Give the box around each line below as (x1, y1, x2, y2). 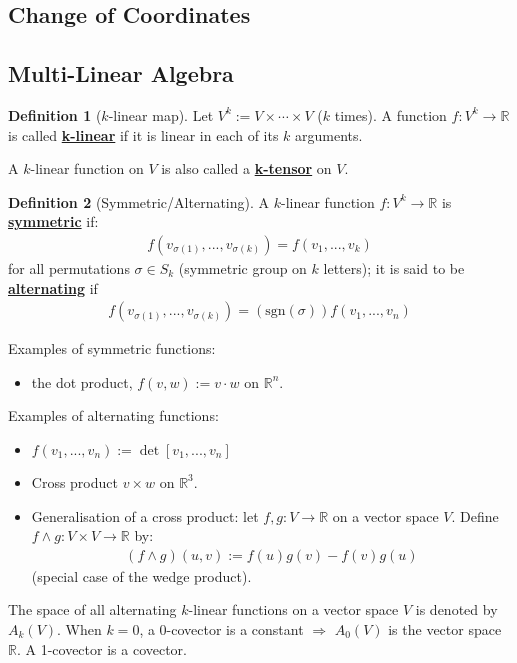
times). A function (334, 104, 447, 125)
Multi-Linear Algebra (8, 58, 234, 89)
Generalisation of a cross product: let (31, 505, 259, 526)
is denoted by (415, 599, 498, 620)
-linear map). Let (108, 104, 214, 125)
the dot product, (31, 371, 133, 392)
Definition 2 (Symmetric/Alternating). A (8, 191, 270, 212)
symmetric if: (8, 211, 99, 232)
